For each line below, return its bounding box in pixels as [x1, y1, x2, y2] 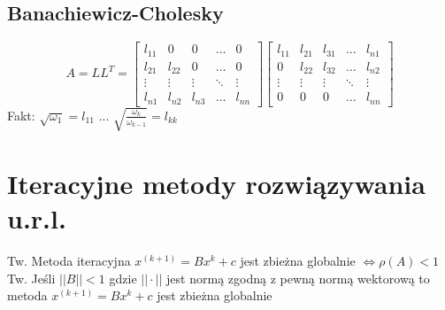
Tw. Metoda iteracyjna [7, 252, 131, 270]
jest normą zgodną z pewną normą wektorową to [166, 268, 430, 287]
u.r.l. [7, 200, 66, 236]
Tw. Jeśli [7, 268, 56, 287]
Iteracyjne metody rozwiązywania [7, 165, 426, 201]
